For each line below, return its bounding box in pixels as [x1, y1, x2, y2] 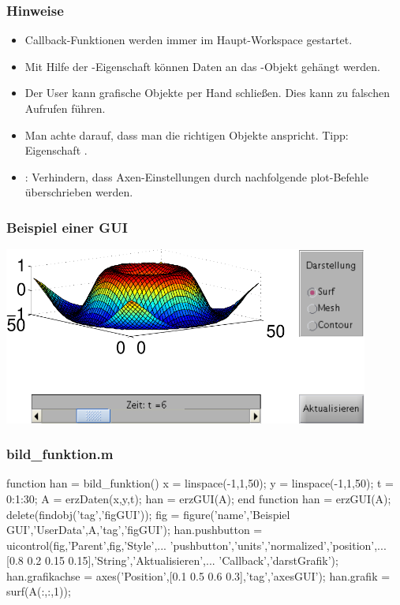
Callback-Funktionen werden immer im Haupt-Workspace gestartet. [24, 32, 353, 48]
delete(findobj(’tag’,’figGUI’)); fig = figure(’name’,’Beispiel [6, 506, 290, 522]
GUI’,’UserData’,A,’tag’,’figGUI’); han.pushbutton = [6, 521, 263, 538]
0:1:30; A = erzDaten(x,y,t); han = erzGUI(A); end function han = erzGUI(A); [6, 490, 391, 506]
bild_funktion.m [6, 444, 114, 464]
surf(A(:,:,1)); [6, 583, 71, 599]
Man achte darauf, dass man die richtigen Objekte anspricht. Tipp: [24, 126, 349, 143]
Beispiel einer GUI [6, 217, 128, 237]
